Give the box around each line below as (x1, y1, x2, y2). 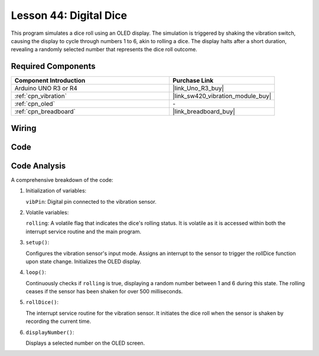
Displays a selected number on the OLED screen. (25, 339, 145, 347)
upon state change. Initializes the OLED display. (25, 257, 142, 265)
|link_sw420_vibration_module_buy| (172, 92, 272, 100)
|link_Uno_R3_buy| (172, 84, 224, 93)
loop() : (25, 269, 47, 276)
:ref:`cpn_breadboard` (14, 107, 76, 116)
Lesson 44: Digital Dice (11, 9, 127, 22)
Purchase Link (172, 77, 214, 85)
